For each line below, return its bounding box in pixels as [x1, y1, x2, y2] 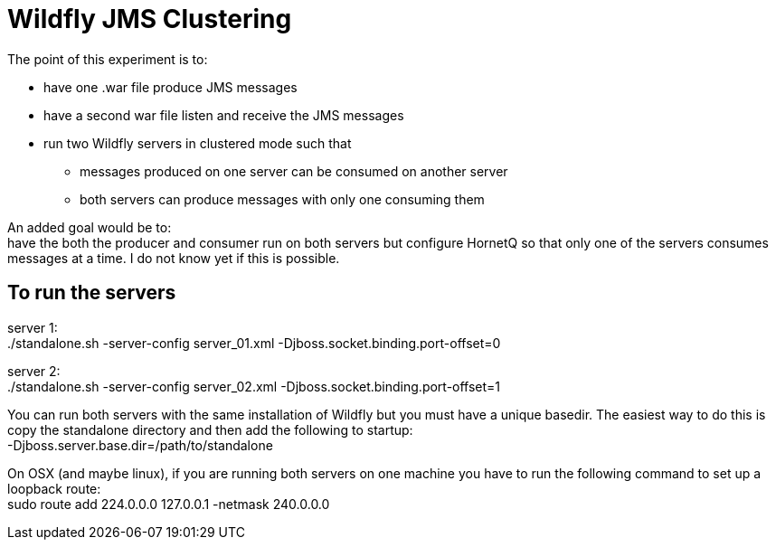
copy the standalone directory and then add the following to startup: [7, 421, 413, 438]
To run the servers [7, 281, 176, 305]
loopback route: [7, 480, 101, 496]
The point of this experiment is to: [7, 51, 208, 67]
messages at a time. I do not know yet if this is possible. [7, 250, 340, 266]
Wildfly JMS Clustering [7, 4, 292, 34]
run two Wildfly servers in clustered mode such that [43, 135, 352, 151]
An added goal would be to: [7, 219, 172, 235]
